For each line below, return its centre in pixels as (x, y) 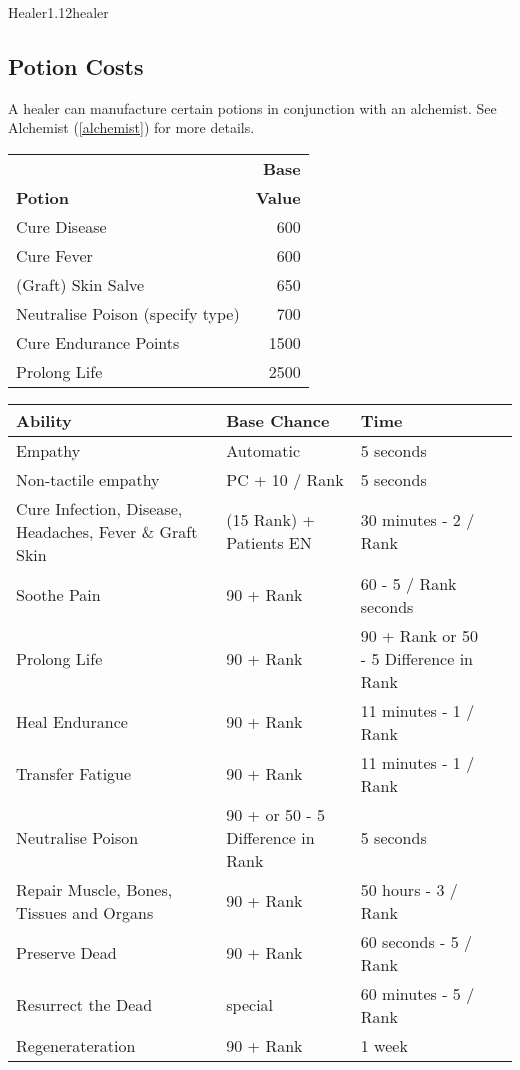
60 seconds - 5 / (416, 941)
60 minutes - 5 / (417, 993)
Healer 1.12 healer (58, 12)
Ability (44, 420)
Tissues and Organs (85, 912)
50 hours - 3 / (409, 889)
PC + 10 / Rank (285, 479)
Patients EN (269, 543)
